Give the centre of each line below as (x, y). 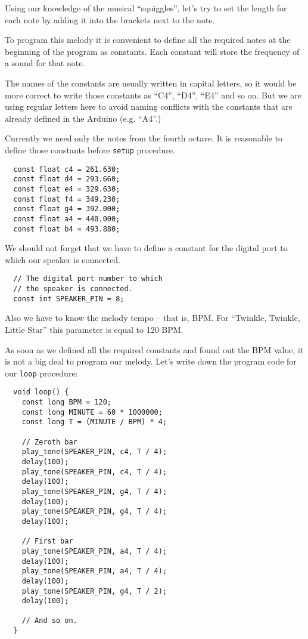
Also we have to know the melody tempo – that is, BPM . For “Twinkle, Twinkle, (153, 318)
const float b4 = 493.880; (67, 229)
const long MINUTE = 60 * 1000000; (92, 412)
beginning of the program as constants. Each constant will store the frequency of (152, 51)
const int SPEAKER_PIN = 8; (69, 299)
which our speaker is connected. (63, 259)
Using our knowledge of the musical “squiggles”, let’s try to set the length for (146, 8)
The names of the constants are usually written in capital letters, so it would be (151, 83)
